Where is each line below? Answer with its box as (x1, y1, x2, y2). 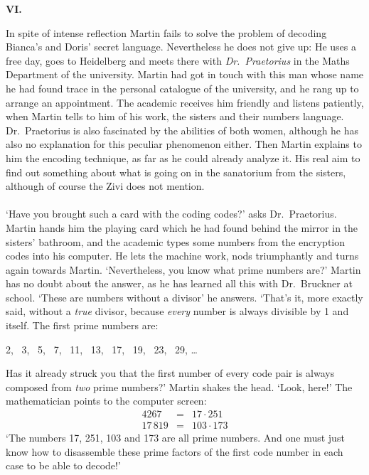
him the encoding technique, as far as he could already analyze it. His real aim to (6, 150, 360, 165)
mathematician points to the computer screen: (6, 393, 207, 408)
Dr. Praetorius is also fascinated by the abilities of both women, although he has (6, 122, 359, 137)
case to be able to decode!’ (6, 458, 121, 473)
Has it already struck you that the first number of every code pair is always (6, 365, 335, 380)
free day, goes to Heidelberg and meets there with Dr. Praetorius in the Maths (6, 53, 350, 68)
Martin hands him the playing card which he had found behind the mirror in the (6, 220, 358, 235)
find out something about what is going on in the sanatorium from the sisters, (6, 164, 346, 179)
